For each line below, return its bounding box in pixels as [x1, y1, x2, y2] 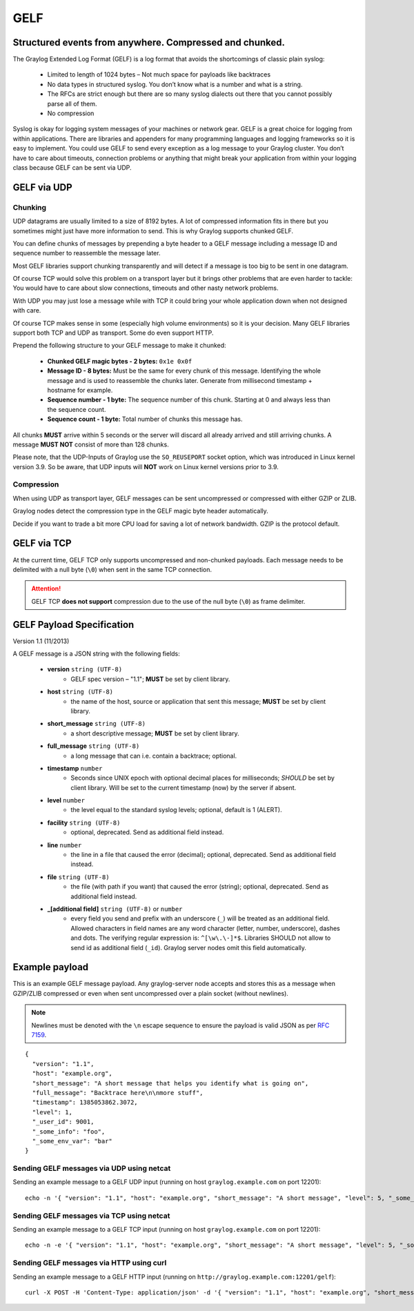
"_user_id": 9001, [32, 1118, 95, 1126]
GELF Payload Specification [12, 618, 135, 631]
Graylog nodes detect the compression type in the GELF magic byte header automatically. [12, 507, 268, 515]
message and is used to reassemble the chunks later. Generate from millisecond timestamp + [47, 376, 313, 384]
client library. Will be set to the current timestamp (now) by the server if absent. [70, 783, 297, 791]
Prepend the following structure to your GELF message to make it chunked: [12, 342, 227, 350]
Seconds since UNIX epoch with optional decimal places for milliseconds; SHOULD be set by [70, 773, 335, 782]
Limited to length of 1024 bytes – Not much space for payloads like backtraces [47, 70, 271, 79]
